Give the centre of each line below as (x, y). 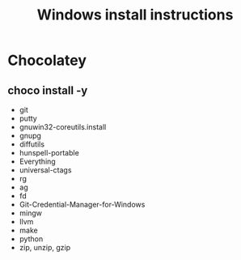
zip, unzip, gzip (44, 247)
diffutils (32, 144)
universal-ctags (45, 170)
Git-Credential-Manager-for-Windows (82, 205)
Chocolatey (47, 60)
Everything (37, 161)
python (31, 239)
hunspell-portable (49, 153)
